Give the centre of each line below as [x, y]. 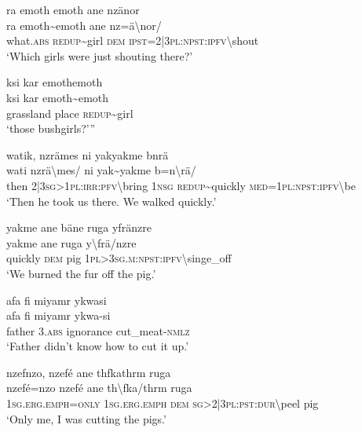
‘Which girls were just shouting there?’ [100, 55]
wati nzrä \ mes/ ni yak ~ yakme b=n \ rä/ [101, 170]
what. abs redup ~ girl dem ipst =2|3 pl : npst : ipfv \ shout [133, 40]
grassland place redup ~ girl [70, 113]
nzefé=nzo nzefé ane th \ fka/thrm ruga [99, 388]
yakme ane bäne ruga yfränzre [79, 227]
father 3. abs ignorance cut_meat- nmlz [98, 330]
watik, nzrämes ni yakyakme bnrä [88, 154]
